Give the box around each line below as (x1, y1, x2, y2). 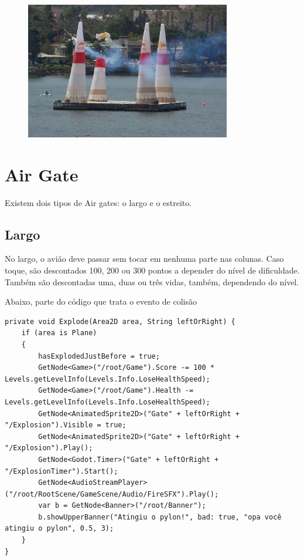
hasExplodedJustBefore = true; (38, 352, 160, 360)
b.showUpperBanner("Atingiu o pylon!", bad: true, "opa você (38, 512, 282, 521)
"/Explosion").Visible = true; (5, 421, 127, 430)
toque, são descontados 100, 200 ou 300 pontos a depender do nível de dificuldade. (5, 264, 300, 276)
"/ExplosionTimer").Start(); (5, 467, 118, 475)
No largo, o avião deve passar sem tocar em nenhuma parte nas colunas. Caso (5, 252, 284, 265)
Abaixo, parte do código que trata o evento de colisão (5, 295, 197, 308)
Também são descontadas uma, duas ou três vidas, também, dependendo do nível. (5, 275, 299, 288)
